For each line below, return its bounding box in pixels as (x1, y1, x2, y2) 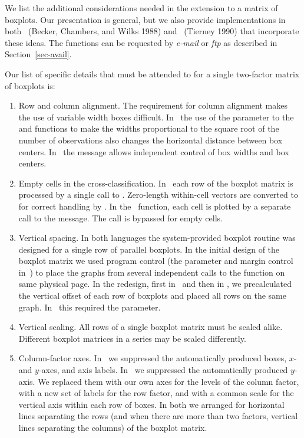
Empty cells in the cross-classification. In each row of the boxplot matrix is (18, 176, 293, 189)
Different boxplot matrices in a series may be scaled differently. (18, 332, 246, 344)
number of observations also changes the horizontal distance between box (18, 133, 283, 146)
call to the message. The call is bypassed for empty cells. (18, 211, 223, 224)
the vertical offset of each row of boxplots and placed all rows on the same (18, 289, 286, 302)
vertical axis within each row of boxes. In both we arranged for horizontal (18, 398, 285, 410)
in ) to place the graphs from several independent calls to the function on (18, 266, 285, 278)
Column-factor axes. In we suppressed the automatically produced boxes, (18, 352, 287, 364)
